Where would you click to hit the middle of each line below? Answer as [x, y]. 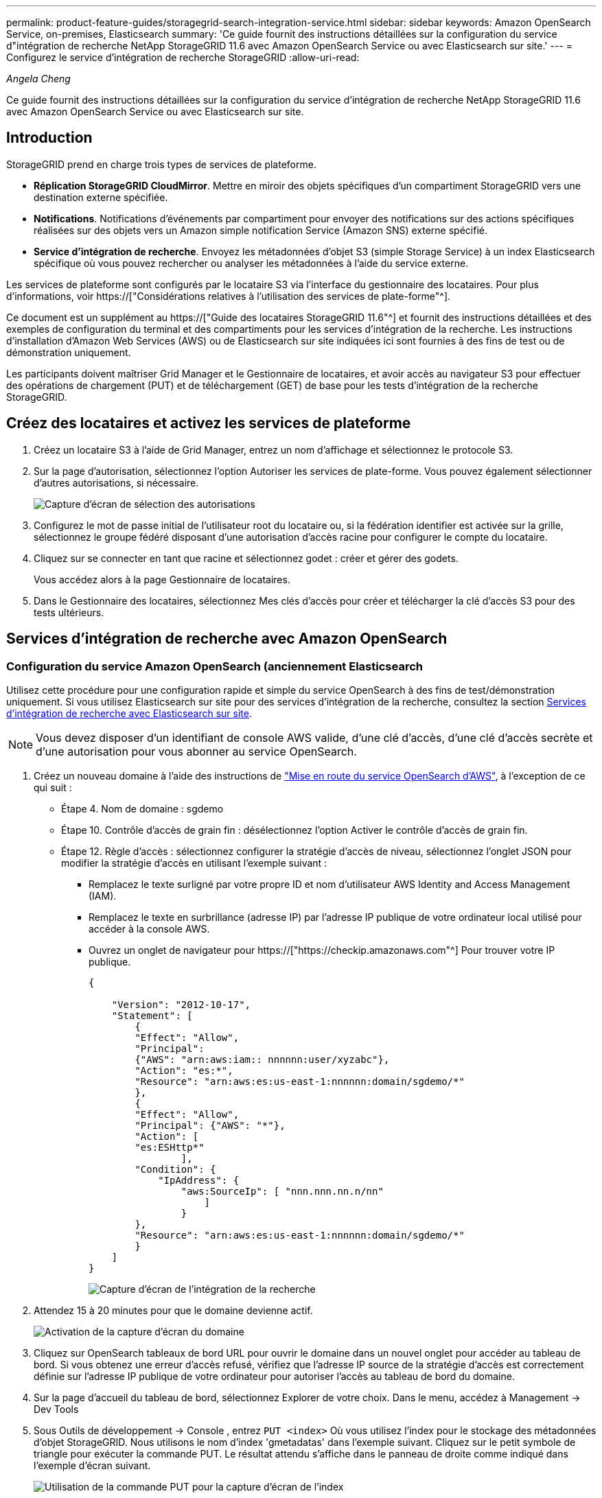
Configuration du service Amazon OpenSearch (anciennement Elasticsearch [215, 666]
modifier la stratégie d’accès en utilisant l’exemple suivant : [194, 863]
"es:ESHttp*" [170, 1147]
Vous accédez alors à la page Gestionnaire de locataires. [162, 579]
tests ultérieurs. [69, 612]
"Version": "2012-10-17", [181, 1004]
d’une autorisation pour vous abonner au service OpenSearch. [196, 751]
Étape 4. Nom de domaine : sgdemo [142, 808]
